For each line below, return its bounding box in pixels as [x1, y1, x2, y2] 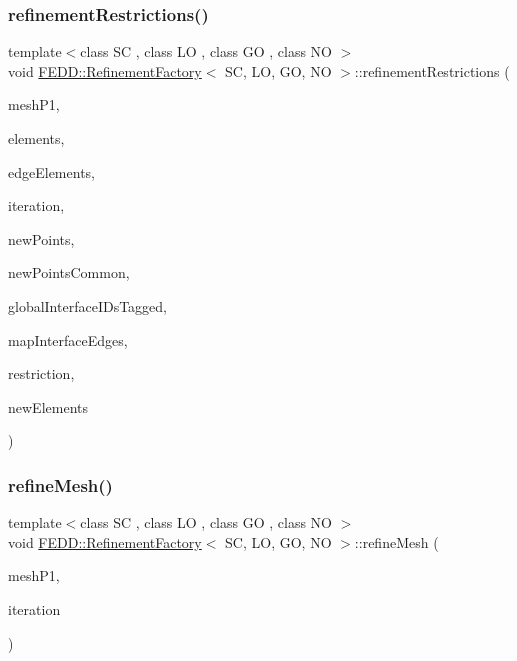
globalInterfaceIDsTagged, [8, 295, 167, 316]
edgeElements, [8, 161, 95, 182]
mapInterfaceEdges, [8, 329, 128, 350]
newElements [8, 396, 88, 417]
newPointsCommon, [8, 262, 130, 283]
